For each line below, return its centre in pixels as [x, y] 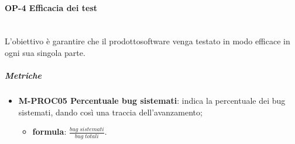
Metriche [23, 75]
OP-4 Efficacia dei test [51, 7]
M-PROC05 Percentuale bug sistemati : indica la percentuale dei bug [152, 101]
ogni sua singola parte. [45, 52]
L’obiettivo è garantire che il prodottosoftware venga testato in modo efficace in [147, 41]
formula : [49, 131]
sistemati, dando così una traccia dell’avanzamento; [110, 112]
